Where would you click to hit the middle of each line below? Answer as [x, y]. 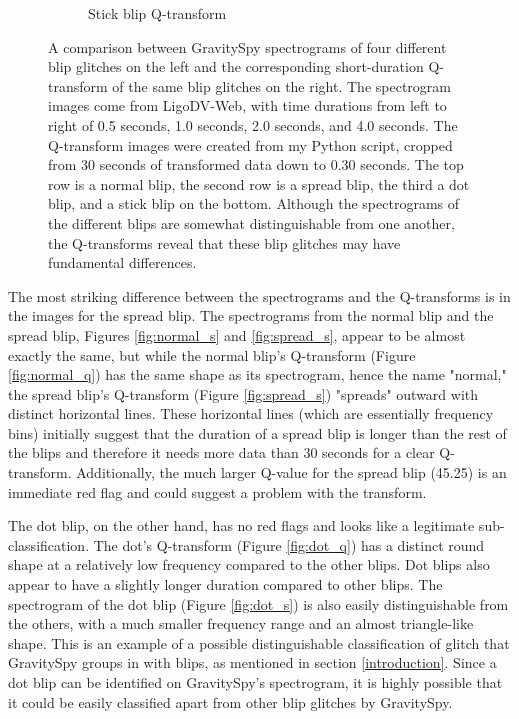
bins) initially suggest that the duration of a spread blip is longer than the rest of [257, 432]
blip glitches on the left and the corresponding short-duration [236, 66]
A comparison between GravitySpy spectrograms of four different [247, 46]
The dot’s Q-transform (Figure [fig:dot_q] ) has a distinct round [289, 544]
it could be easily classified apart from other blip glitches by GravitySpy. [230, 701]
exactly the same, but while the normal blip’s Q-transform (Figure [212, 354]
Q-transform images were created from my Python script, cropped [250, 144]
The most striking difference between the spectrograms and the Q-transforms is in [259, 295]
